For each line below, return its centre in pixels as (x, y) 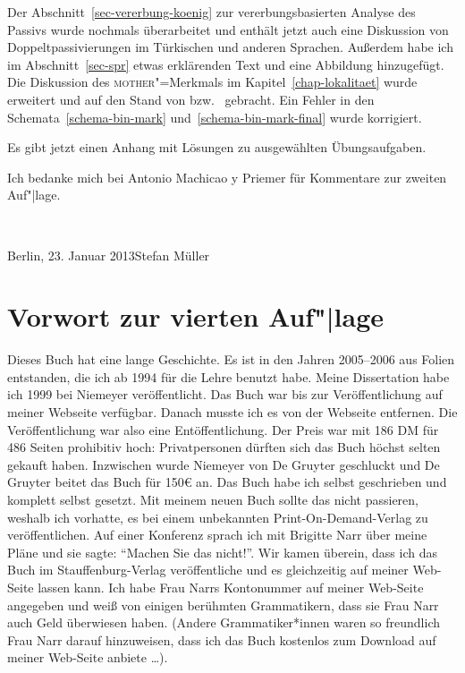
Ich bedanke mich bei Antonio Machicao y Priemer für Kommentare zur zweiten (227, 177)
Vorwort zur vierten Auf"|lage (196, 316)
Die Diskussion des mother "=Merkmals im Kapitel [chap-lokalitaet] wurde (212, 82)
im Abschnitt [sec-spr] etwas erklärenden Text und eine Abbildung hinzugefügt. (226, 64)
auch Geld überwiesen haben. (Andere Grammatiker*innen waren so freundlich (224, 622)
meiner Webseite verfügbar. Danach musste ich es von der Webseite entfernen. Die (232, 412)
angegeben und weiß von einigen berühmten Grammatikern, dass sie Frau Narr (223, 605)
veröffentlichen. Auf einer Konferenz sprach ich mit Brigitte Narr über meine (217, 535)
